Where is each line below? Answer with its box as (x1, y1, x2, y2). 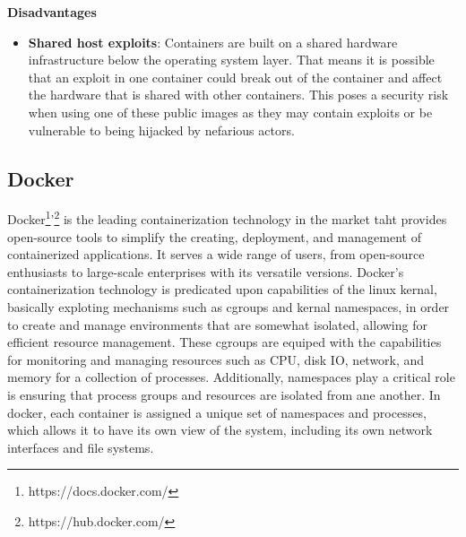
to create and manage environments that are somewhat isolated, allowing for (7, 315, 427, 333)
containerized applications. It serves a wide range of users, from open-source (7, 245, 425, 264)
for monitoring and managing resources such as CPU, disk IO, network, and (7, 350, 425, 368)
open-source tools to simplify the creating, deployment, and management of (7, 227, 421, 246)
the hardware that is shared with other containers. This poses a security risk (28, 85, 449, 104)
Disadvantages (7, 3, 97, 21)
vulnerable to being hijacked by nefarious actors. (28, 120, 295, 139)
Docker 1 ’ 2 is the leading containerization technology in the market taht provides (7, 207, 447, 229)
